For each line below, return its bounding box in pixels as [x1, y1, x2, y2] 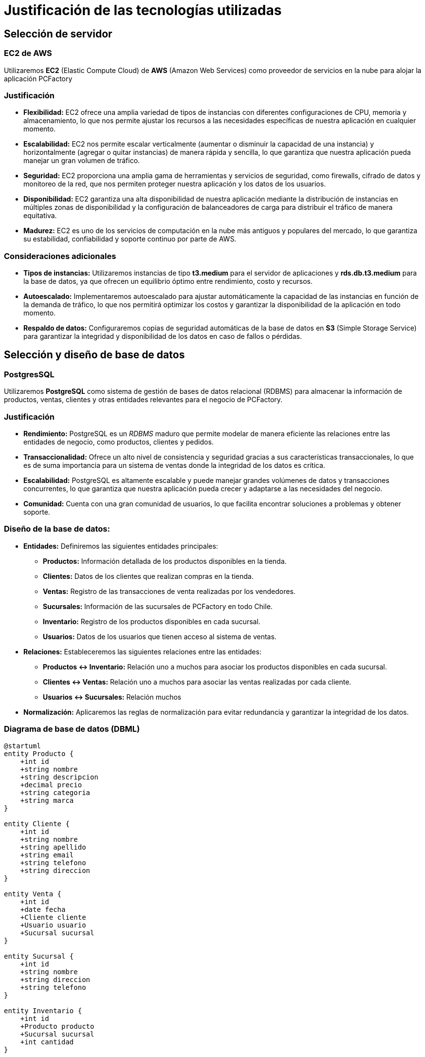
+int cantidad [20, 1038, 74, 1046]
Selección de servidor [4, 27, 112, 40]
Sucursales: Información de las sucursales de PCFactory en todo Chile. [43, 602, 273, 611]
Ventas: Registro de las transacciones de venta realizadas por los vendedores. [43, 587, 296, 595]
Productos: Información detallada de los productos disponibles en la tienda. [43, 556, 287, 565]
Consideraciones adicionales [4, 251, 116, 261]
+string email [20, 851, 74, 859]
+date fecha [20, 905, 66, 913]
